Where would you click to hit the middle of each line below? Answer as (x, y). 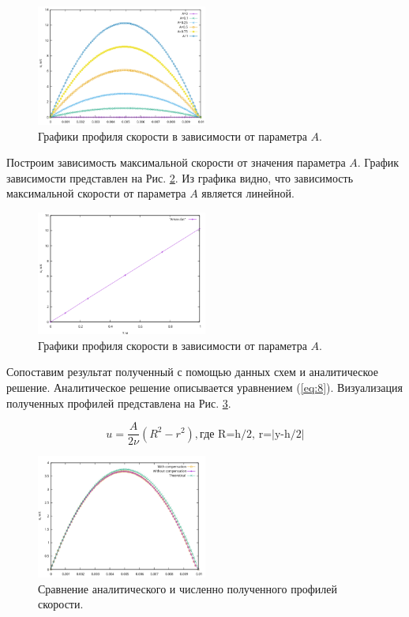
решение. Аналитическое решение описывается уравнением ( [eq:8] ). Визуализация (204, 387)
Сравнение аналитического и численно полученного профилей (188, 588)
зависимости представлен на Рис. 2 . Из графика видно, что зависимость (180, 177)
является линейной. (248, 193)
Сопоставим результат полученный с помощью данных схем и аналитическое (193, 372)
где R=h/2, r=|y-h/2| (252, 434)
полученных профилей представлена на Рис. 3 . (119, 403)
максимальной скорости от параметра (96, 193)
